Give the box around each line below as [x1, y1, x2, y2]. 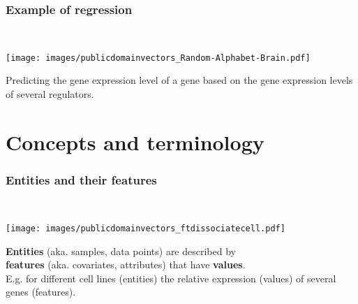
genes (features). [6, 284, 76, 299]
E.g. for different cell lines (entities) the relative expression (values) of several [6, 270, 336, 285]
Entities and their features [6, 171, 157, 188]
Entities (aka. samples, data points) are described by [6, 243, 236, 258]
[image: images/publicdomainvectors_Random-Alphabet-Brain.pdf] [6, 52, 311, 63]
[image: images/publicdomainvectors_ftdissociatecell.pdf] [6, 223, 285, 233]
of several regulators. [6, 87, 94, 101]
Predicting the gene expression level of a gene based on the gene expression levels [6, 73, 353, 87]
